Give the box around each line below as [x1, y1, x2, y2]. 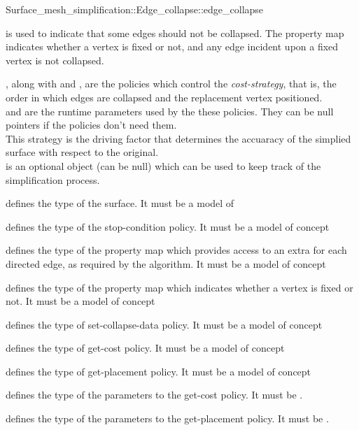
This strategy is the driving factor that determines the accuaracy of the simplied [6, 131, 351, 145]
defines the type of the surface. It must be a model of [6, 196, 234, 210]
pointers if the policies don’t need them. [6, 117, 177, 132]
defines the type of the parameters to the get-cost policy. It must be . [6, 387, 303, 402]
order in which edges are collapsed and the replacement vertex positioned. [6, 89, 323, 104]
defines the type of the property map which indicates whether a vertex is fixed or [6, 280, 353, 294]
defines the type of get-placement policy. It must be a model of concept [6, 364, 311, 378]
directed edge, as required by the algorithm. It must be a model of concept [6, 256, 326, 271]
